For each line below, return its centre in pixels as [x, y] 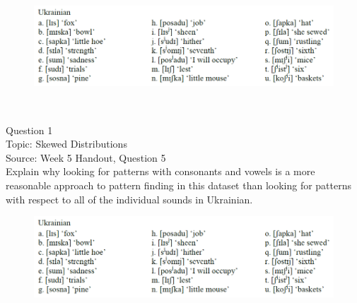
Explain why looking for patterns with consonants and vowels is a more [160, 171]
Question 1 [29, 130]
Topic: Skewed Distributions [66, 144]
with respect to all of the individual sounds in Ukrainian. [129, 199]
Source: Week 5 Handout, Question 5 [86, 157]
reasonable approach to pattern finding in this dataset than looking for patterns [179, 185]
